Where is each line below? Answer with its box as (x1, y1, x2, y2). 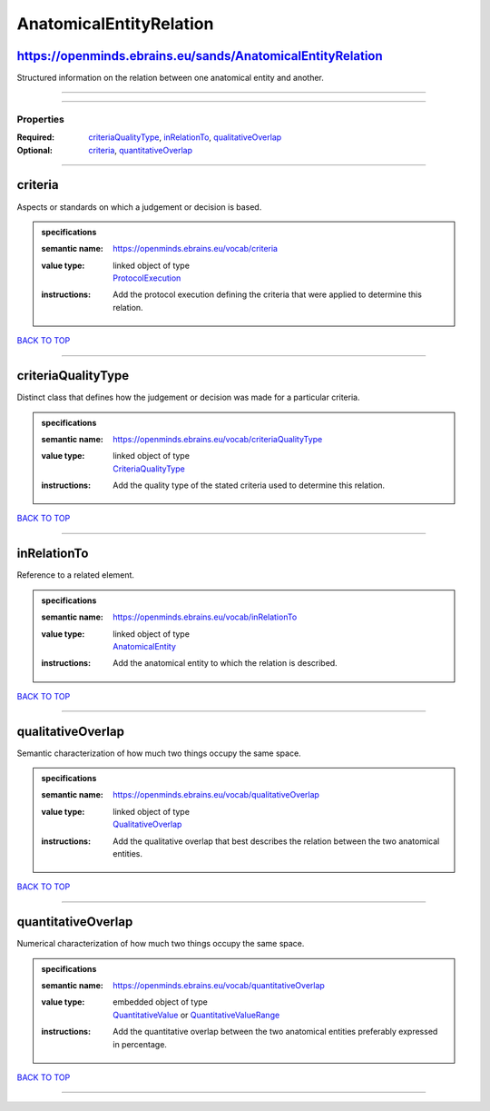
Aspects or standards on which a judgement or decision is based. (16, 201, 262, 213)
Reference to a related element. (16, 570, 135, 580)
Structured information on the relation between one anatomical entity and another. (16, 73, 324, 84)
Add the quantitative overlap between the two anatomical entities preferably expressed (113, 1027, 438, 1037)
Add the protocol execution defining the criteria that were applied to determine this (113, 289, 422, 300)
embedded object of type (113, 997, 208, 1007)
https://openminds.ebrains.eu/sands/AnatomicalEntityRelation (16, 48, 383, 64)
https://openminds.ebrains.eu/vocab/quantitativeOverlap (113, 980, 326, 991)
